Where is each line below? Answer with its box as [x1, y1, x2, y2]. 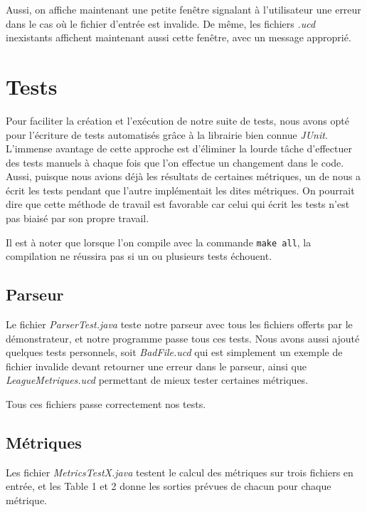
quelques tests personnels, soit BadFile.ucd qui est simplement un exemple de [6, 345, 343, 360]
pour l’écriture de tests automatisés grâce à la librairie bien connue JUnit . [6, 127, 328, 142]
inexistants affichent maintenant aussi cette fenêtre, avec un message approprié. [6, 30, 351, 45]
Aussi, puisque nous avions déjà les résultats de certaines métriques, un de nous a [6, 169, 361, 184]
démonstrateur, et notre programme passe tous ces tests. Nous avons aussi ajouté [6, 330, 360, 345]
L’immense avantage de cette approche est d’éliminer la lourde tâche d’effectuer [6, 141, 352, 156]
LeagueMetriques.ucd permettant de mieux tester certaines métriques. [6, 372, 309, 387]
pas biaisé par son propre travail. [6, 211, 149, 226]
